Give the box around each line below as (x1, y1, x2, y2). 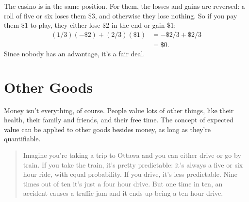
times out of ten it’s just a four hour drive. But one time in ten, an (23, 178, 223, 188)
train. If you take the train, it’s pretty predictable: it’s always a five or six (23, 159, 243, 169)
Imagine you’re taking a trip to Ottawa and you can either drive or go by (23, 150, 241, 160)
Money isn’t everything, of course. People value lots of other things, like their (4, 105, 234, 115)
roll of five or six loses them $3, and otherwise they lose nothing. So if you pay (4, 10, 237, 20)
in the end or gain (111, 20, 165, 30)
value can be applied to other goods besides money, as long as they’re (4, 124, 211, 134)
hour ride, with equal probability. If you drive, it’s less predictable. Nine (23, 169, 237, 179)
